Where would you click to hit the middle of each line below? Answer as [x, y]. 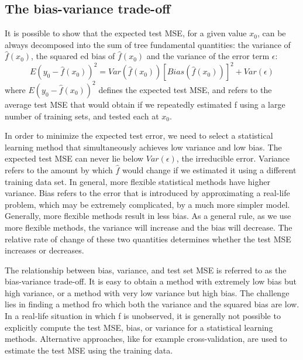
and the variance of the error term [208, 56]
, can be [271, 33]
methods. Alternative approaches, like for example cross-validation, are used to [146, 339]
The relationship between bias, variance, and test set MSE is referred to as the [146, 270]
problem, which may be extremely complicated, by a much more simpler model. [147, 204]
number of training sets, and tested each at [82, 116]
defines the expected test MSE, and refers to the [185, 89]
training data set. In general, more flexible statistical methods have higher [137, 181]
